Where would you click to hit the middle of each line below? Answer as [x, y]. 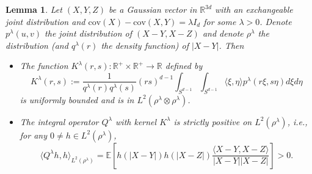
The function [44, 66]
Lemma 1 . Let [34, 9]
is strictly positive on [213, 121]
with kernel [136, 121]
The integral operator [59, 121]
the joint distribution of [89, 33]
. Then [231, 45]
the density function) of [145, 45]
